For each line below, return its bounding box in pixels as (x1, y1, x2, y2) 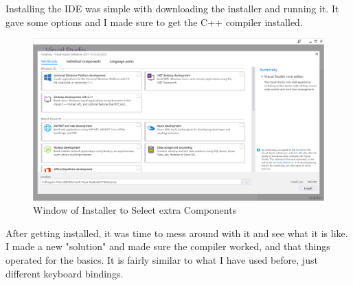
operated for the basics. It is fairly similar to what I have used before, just (5, 252, 318, 267)
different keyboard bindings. (5, 266, 124, 280)
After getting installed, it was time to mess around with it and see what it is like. (5, 225, 348, 240)
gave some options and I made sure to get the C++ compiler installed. (5, 14, 303, 29)
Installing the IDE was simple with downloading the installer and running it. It (5, 1, 339, 15)
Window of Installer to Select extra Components (33, 203, 237, 217)
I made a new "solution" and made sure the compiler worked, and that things (5, 239, 330, 253)
